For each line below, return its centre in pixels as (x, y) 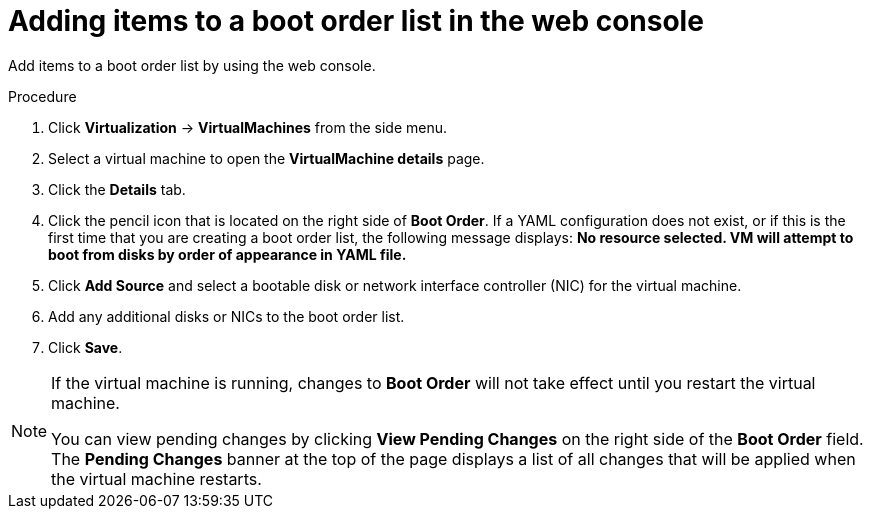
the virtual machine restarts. (156, 478)
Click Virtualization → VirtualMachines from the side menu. (248, 127)
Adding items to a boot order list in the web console (356, 21)
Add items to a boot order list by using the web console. (192, 65)
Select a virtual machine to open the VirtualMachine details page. (266, 158)
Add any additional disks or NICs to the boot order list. (226, 316)
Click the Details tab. (117, 189)
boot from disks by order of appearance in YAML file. (227, 254)
